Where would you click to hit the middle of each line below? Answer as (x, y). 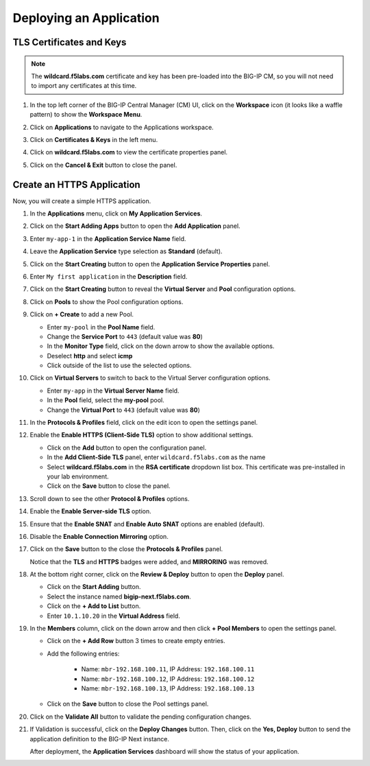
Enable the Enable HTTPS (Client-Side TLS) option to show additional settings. (141, 435)
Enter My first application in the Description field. (109, 276)
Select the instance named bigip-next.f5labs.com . (119, 596)
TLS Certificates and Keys (70, 42)
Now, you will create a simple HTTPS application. (82, 201)
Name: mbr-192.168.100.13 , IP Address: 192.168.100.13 (168, 688)
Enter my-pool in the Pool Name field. (101, 327)
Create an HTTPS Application (76, 184)
